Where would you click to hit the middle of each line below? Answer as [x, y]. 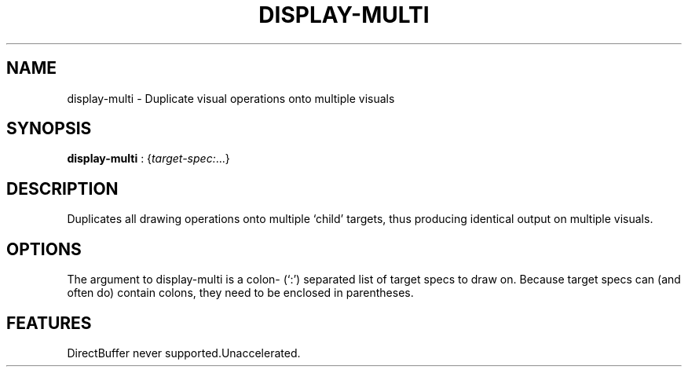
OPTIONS [44, 249]
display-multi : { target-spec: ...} [148, 159]
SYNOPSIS [49, 129]
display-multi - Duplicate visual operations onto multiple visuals [231, 98]
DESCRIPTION [62, 188]
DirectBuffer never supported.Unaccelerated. [184, 353]
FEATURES [49, 323]
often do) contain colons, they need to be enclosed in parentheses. [240, 293]
